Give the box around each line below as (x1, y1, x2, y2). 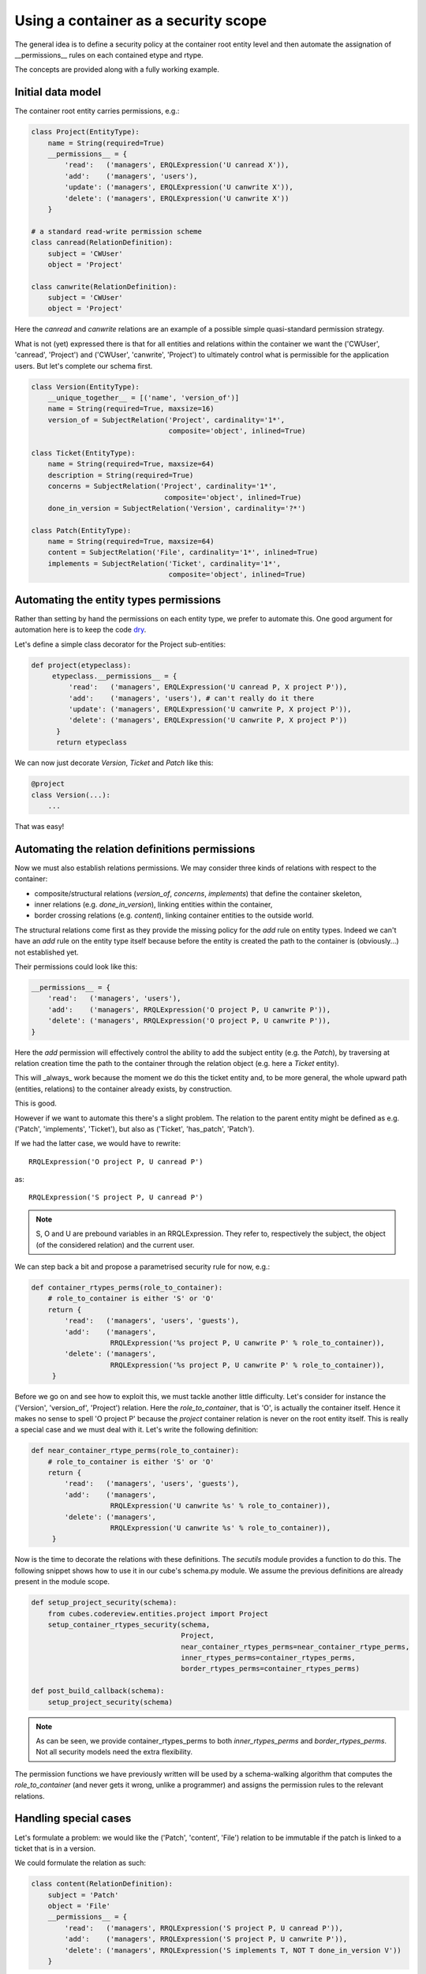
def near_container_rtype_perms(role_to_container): (31, 1446, 240, 1455)
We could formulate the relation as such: (14, 1858, 146, 1867)
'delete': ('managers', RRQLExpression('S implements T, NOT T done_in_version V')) (64, 1946, 402, 1954)
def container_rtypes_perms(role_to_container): (31, 1283, 223, 1292)
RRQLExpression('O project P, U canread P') (28, 1157, 204, 1166)
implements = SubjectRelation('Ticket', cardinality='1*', (47, 559, 282, 568)
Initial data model (14, 85, 102, 99)
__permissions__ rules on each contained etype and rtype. (14, 50, 204, 59)
